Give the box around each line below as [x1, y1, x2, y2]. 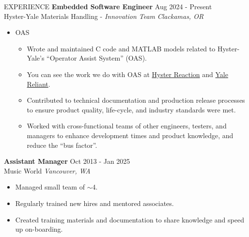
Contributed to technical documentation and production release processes [27, 95, 245, 105]
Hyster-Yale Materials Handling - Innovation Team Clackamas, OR [4, 11, 204, 21]
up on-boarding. [15, 224, 63, 234]
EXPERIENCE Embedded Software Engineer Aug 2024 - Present [4, 1, 212, 11]
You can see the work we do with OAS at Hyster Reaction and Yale [27, 69, 228, 79]
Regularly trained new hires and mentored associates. [15, 198, 174, 208]
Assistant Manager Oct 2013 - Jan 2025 [4, 156, 130, 166]
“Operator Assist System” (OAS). [47, 53, 147, 63]
